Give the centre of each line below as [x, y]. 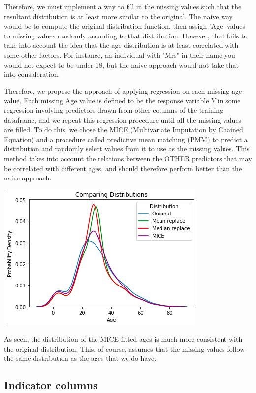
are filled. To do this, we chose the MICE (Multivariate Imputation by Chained [124, 129]
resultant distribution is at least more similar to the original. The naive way [118, 16]
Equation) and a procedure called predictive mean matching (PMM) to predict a [126, 139]
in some [229, 100]
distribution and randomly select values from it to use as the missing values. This [127, 149]
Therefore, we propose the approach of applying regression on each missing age [123, 90]
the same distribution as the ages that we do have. [80, 358]
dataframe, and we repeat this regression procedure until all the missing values [123, 120]
